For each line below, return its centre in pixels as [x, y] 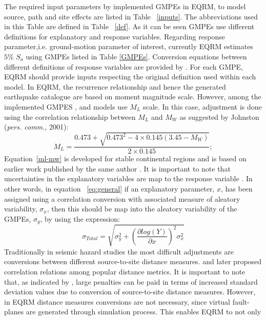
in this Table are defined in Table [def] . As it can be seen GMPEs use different [129, 26]
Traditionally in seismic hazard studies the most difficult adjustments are [119, 251]
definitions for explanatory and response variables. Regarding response [115, 36]
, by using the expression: [80, 218]
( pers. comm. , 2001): [36, 127]
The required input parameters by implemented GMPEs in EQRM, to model [125, 6]
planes [14, 312]
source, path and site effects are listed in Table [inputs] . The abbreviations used [131, 16]
